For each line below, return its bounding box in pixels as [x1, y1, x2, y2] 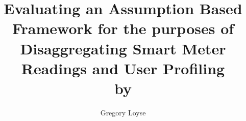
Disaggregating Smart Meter [20, 38, 226, 58]
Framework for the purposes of [12, 18, 234, 39]
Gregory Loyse [100, 107, 146, 117]
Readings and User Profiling [21, 57, 225, 78]
